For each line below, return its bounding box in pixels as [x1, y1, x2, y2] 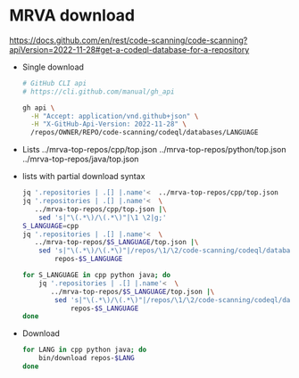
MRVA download [9, 5, 136, 26]
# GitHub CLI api [21, 78, 87, 87]
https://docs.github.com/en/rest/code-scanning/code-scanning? [9, 35, 248, 45]
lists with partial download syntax [21, 171, 145, 182]
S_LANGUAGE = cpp [21, 221, 79, 230]
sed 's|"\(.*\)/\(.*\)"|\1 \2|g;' [38, 213, 167, 222]
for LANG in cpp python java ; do [21, 345, 147, 355]
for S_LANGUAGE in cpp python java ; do [21, 271, 171, 280]
